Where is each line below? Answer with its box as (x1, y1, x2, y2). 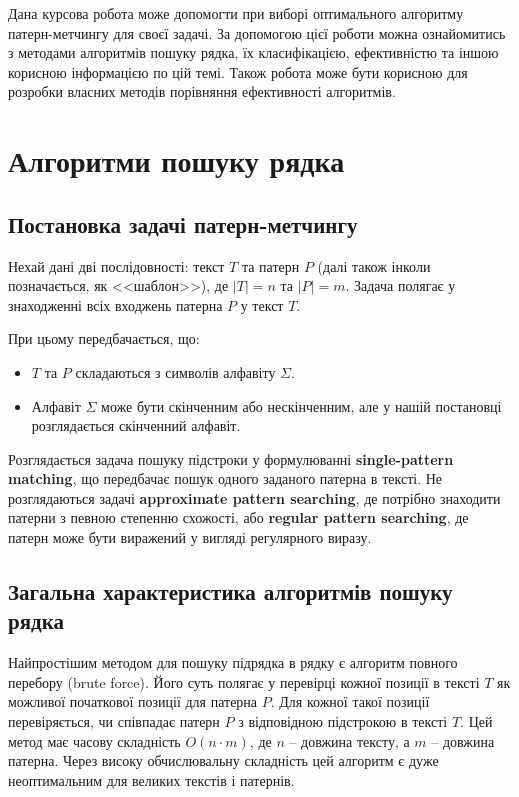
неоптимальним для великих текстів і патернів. (8, 769, 295, 790)
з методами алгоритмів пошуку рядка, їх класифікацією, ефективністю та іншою (8, 42, 499, 63)
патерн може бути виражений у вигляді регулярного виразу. (8, 527, 372, 548)
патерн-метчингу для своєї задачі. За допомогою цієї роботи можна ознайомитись (8, 22, 506, 43)
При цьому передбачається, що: (8, 328, 200, 349)
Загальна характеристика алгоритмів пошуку (8, 576, 453, 607)
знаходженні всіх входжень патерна (8, 294, 223, 315)
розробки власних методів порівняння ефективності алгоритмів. (8, 81, 396, 102)
